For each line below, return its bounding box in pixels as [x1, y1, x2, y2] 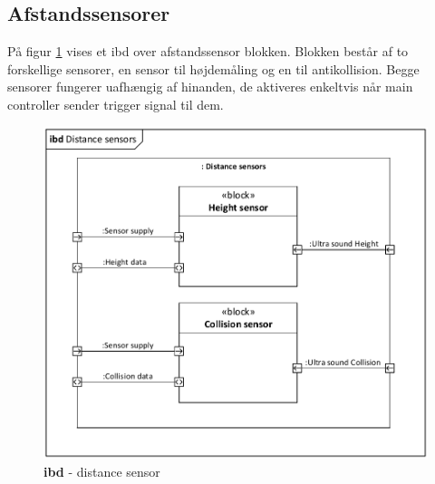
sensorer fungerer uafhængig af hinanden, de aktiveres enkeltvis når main [7, 77, 413, 96]
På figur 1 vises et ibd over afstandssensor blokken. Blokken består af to [7, 42, 409, 61]
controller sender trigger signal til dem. [7, 94, 224, 113]
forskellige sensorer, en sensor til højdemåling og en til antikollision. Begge [7, 59, 420, 78]
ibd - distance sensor [43, 461, 160, 480]
